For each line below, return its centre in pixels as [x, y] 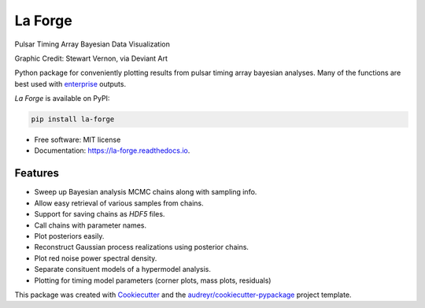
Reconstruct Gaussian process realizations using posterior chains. [142, 247]
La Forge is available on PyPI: [62, 98]
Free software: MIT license [78, 140]
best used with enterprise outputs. [70, 83]
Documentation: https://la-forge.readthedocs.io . [112, 150]
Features [37, 173]
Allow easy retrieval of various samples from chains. [119, 203]
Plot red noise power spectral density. [96, 258]
